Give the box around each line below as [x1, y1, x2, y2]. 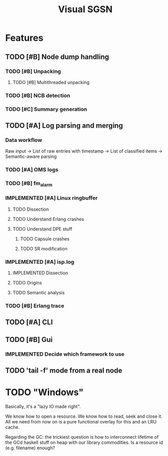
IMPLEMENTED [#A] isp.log [5, 258, 75, 265]
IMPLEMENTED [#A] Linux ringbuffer [5, 194, 98, 202]
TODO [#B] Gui [5, 335, 53, 344]
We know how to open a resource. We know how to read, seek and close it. [5, 413, 163, 419]
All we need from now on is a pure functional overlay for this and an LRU [5, 419, 157, 425]
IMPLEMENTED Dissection [12, 270, 69, 276]
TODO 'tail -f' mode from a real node [5, 366, 123, 375]
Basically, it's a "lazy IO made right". [5, 404, 81, 410]
